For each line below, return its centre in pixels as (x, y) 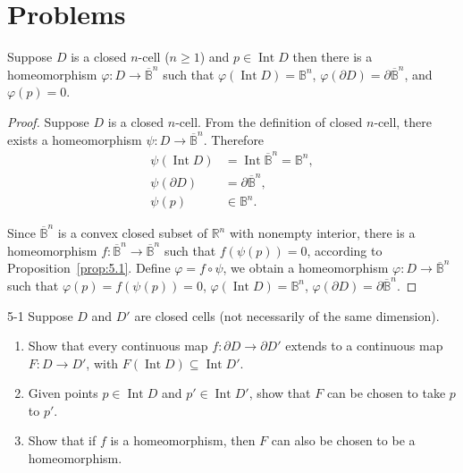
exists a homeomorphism (75, 139)
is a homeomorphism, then (183, 440)
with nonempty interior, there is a (322, 233)
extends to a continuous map (364, 346)
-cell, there (403, 121)
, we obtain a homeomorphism (306, 268)
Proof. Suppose (48, 121)
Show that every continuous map (118, 346)
